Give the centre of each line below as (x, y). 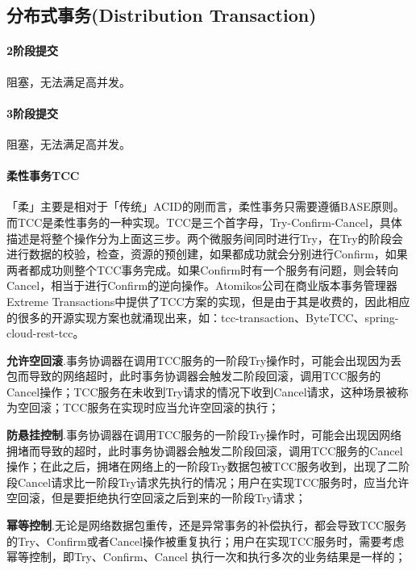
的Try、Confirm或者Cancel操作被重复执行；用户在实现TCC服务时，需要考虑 (206, 541)
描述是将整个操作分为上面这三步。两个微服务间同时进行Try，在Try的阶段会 (205, 238)
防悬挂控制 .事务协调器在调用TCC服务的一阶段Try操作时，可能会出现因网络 (204, 435)
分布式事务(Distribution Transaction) (162, 15)
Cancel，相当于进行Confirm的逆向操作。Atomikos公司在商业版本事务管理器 (202, 285)
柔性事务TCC (43, 176)
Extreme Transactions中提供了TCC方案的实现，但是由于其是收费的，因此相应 (208, 301)
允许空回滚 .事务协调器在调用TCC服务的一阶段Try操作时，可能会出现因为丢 (204, 360)
